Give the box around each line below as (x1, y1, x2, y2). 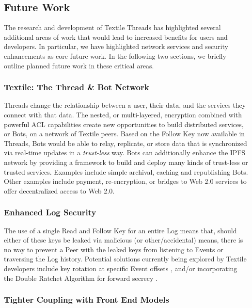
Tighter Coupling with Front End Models (4, 293, 169, 306)
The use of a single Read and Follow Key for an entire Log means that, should (4, 225, 237, 235)
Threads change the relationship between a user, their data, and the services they (4, 100, 246, 110)
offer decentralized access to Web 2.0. (4, 185, 115, 195)
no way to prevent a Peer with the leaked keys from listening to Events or (4, 244, 223, 254)
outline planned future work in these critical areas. (4, 60, 154, 70)
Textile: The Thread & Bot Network (4, 81, 149, 93)
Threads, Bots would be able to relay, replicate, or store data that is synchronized (4, 138, 247, 148)
